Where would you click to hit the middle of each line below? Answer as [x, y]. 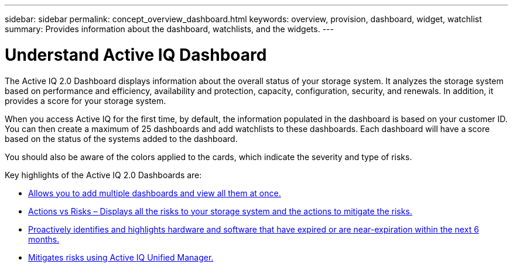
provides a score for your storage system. [85, 100]
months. [44, 239]
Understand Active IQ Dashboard [136, 55]
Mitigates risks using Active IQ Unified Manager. [121, 257]
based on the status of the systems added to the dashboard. [121, 138]
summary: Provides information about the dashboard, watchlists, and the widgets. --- [169, 29]
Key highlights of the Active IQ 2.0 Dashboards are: [103, 175]
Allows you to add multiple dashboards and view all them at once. [155, 193]
